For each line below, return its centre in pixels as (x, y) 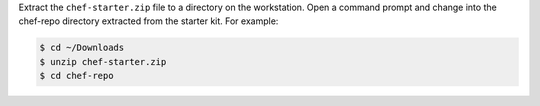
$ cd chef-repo (76, 76)
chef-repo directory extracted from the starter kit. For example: (148, 21)
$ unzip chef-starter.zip (103, 61)
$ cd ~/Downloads (82, 48)
